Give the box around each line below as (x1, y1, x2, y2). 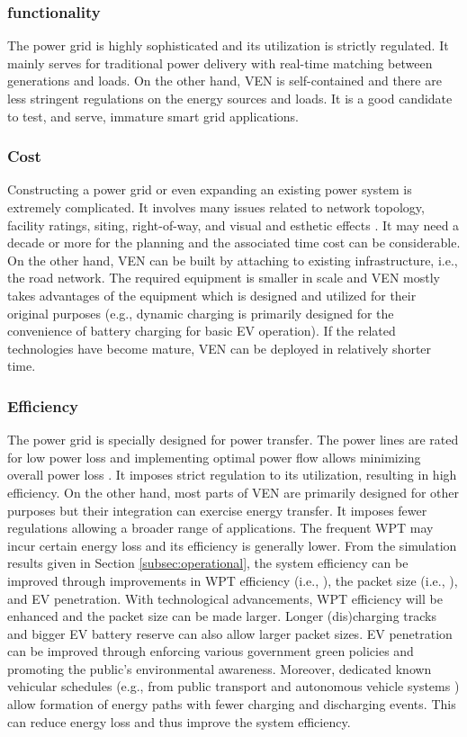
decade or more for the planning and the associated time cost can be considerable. (7, 233, 461, 252)
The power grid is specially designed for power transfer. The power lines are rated (7, 430, 459, 449)
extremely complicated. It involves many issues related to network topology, (7, 198, 425, 216)
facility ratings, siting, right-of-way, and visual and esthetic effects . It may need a (7, 215, 460, 234)
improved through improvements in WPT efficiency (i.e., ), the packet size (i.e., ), (7, 571, 458, 589)
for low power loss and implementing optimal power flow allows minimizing (7, 447, 421, 466)
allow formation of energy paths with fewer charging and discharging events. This (7, 695, 456, 714)
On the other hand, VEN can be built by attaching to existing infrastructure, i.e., (7, 250, 458, 269)
